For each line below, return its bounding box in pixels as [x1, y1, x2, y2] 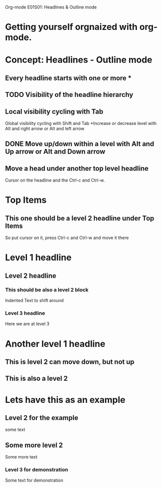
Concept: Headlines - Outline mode [5, 54, 153, 65]
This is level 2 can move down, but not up [5, 358, 134, 366]
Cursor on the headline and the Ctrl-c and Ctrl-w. [5, 177, 105, 183]
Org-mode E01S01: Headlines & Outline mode [5, 4, 97, 10]
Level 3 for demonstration [5, 466, 68, 473]
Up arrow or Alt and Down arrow [5, 148, 106, 156]
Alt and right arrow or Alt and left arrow [5, 125, 85, 131]
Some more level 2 [5, 441, 63, 449]
